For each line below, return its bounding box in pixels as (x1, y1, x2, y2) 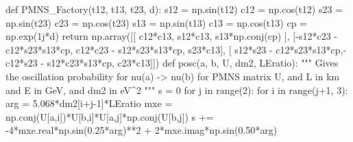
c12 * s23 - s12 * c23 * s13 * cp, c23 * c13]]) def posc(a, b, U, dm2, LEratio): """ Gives (5, 56, 339, 70)
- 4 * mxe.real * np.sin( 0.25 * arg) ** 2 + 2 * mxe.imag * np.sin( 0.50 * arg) (5, 123, 278, 137)
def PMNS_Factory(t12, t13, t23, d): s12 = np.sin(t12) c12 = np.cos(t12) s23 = (5, 2, 343, 16)
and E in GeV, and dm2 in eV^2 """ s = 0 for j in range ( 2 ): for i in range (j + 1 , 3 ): (5, 82, 348, 97)
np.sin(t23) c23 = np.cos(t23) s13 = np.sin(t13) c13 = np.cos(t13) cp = (5, 15, 308, 29)
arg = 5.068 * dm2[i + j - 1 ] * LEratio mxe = (5, 96, 173, 110)
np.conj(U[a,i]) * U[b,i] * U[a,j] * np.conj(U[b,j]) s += (5, 109, 214, 123)
